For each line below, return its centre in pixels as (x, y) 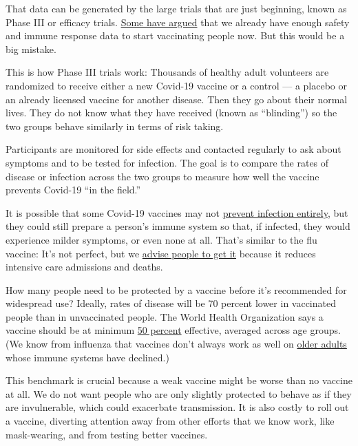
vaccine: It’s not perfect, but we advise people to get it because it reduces (161, 253)
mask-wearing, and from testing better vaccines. (107, 434)
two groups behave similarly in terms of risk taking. (115, 126)
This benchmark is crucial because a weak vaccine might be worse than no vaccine (179, 380)
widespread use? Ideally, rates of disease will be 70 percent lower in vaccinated (171, 303)
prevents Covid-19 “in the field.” (73, 190)
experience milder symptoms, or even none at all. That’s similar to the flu (161, 239)
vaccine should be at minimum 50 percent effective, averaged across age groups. (173, 330)
